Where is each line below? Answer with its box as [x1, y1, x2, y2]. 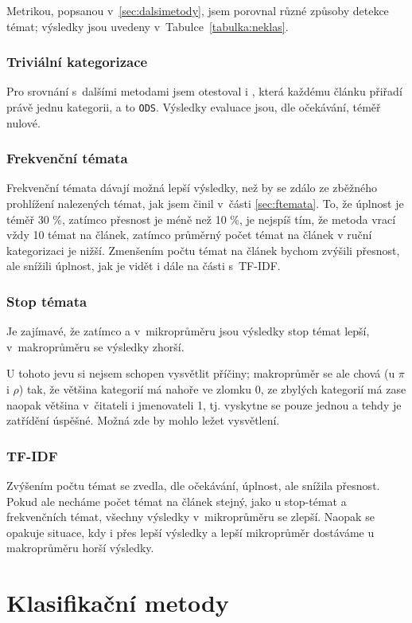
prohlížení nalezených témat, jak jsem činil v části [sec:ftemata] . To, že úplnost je [6, 195, 404, 212]
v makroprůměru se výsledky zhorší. [6, 338, 185, 355]
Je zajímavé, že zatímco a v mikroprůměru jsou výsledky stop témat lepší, [6, 323, 370, 339]
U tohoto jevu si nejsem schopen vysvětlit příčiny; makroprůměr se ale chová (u [6, 365, 395, 382]
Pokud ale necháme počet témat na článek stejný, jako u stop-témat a [6, 492, 347, 509]
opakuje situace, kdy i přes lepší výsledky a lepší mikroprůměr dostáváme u [6, 523, 375, 540]
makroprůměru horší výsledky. [6, 539, 154, 556]
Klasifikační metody [6, 586, 229, 619]
